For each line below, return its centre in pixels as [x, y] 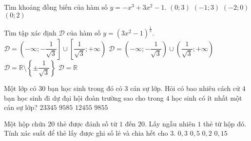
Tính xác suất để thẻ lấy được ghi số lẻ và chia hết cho [86, 133]
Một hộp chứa [25, 123]
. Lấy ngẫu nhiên [170, 123]
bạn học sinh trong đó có [85, 88]
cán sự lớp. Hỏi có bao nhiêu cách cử [185, 88]
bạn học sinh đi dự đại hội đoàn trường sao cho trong [84, 97]
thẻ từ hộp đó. [225, 123]
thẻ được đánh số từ [87, 123]
